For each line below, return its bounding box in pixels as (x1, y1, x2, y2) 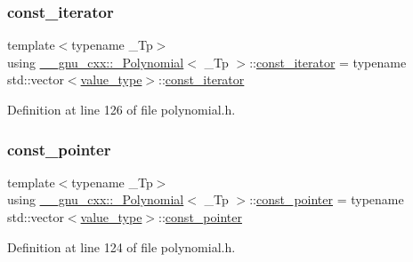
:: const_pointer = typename (249, 190, 404, 209)
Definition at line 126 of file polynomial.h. (7, 100, 236, 118)
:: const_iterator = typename (249, 52, 407, 71)
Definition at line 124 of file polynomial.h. (7, 237, 236, 256)
